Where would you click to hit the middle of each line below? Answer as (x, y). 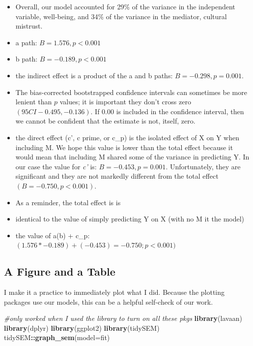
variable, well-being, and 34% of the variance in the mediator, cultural (121, 16)
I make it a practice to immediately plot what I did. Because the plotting (114, 292)
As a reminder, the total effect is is (68, 202)
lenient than (34, 102)
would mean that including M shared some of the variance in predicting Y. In (132, 157)
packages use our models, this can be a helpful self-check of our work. (109, 301)
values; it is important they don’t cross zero (125, 102)
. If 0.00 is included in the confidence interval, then (167, 111)
